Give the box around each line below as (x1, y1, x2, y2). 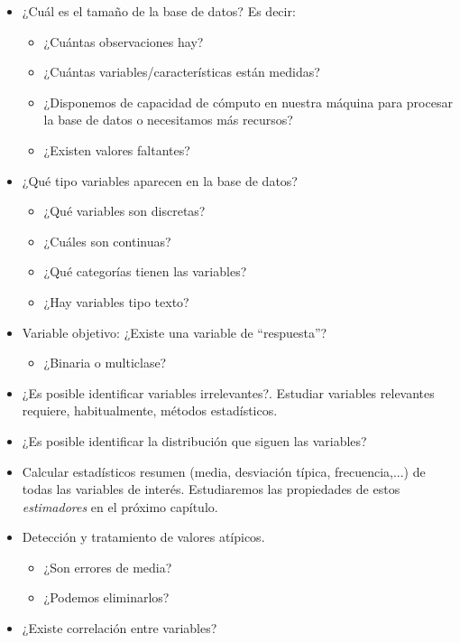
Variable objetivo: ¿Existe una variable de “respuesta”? (22, 322, 327, 341)
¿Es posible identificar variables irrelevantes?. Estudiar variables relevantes (22, 383, 435, 402)
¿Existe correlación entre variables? (22, 619, 217, 638)
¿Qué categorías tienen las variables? (43, 262, 247, 281)
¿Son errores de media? (43, 557, 172, 576)
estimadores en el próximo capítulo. (22, 497, 218, 516)
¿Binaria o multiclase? (43, 353, 167, 372)
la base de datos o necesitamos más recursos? (43, 110, 293, 129)
